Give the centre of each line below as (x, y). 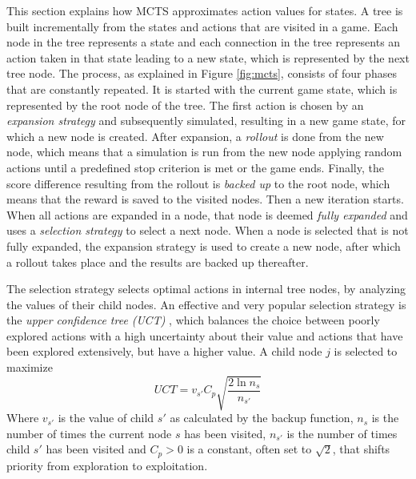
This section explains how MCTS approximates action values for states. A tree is (205, 10)
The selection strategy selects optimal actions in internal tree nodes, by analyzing (206, 289)
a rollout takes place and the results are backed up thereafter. (158, 262)
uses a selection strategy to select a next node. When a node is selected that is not (208, 230)
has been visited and (96, 449)
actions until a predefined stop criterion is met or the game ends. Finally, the (195, 167)
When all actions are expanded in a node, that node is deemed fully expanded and (207, 214)
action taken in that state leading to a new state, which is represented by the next (208, 57)
